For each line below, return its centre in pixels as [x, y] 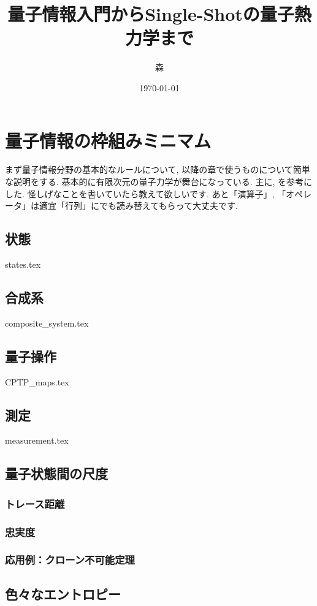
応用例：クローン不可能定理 [70, 560]
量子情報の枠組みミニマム [108, 140]
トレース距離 [35, 503]
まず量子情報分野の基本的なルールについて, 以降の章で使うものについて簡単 [158, 169]
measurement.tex [37, 440]
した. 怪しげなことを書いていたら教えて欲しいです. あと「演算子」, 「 [146, 193]
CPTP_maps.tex [37, 381]
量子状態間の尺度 [56, 473]
